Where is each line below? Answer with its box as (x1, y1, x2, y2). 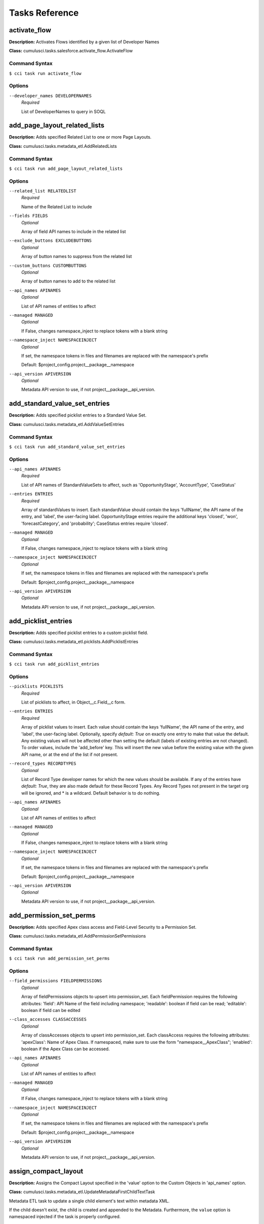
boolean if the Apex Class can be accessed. (21, 1046, 110, 1052)
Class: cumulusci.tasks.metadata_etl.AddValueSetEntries (9, 421, 125, 427)
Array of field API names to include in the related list (21, 229, 126, 235)
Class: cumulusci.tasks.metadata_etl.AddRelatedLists (9, 143, 117, 149)
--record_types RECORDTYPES (9, 761, 77, 766)
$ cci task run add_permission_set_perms (9, 956, 110, 962)
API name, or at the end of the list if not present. (21, 752, 118, 757)
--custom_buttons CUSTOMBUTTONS (9, 262, 87, 268)
